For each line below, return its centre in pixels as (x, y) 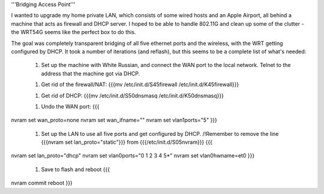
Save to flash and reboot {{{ (76, 169)
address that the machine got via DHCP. (91, 73)
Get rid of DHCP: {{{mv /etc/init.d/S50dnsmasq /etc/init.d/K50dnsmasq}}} (133, 95)
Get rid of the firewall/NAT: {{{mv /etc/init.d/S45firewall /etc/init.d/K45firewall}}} (140, 84)
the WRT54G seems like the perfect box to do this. (73, 32)
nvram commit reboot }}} (42, 183)
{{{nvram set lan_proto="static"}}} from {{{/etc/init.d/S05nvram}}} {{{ (127, 142)
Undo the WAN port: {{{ (70, 106)
